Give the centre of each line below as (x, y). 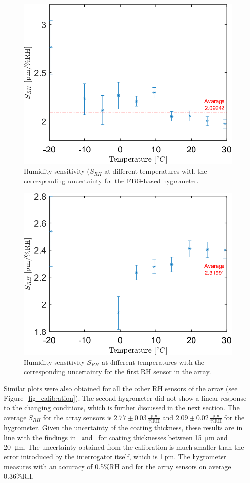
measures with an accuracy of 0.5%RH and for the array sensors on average (118, 466)
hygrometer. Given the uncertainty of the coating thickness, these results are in (123, 428)
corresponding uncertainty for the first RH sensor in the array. (117, 372)
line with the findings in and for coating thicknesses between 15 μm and (116, 437)
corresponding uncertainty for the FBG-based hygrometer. (111, 181)
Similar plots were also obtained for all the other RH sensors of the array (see (121, 388)
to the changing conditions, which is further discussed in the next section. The (122, 408)
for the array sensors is (77, 417)
